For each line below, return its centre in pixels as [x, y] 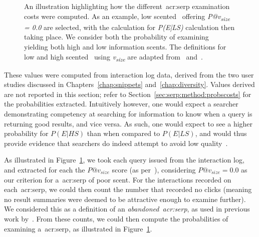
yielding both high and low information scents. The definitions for [125, 46]
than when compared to [123, 133]
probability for [26, 133]
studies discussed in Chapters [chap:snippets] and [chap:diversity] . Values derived [129, 84]
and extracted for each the [45, 169]
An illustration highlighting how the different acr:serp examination [127, 6]
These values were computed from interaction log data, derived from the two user [129, 74]
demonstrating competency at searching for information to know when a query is [128, 113]
